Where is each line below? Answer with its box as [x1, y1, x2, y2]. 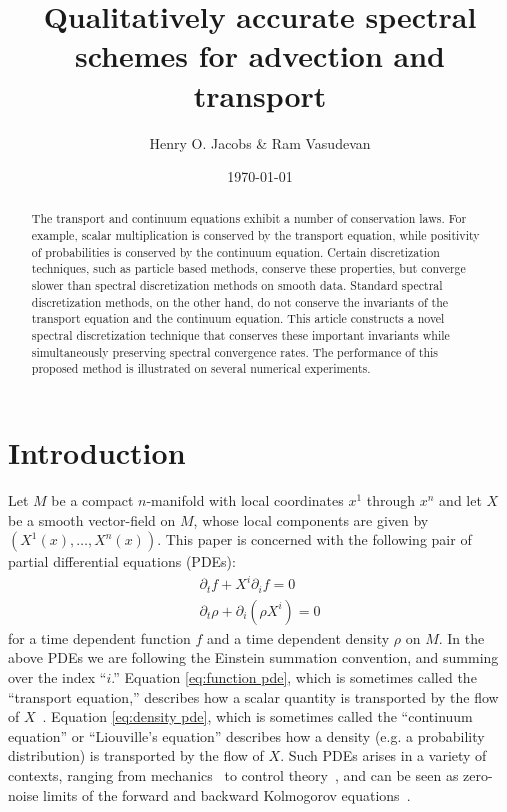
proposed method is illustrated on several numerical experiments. [31, 360, 371, 377]
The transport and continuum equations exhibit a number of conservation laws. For [31, 210, 467, 227]
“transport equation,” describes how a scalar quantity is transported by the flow [8, 686, 499, 707]
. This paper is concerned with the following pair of [157, 529, 472, 550]
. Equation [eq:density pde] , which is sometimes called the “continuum [42, 706, 473, 727]
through [366, 489, 416, 510]
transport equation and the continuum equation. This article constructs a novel [31, 310, 445, 327]
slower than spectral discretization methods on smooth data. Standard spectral [31, 277, 443, 294]
